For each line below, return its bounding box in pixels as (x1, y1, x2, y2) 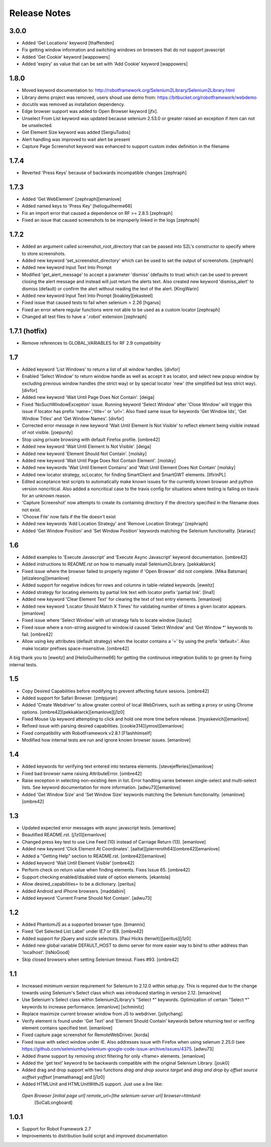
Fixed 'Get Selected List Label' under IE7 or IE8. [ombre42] (22, 928, 144, 934)
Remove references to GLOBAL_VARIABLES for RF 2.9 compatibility (22, 340, 161, 346)
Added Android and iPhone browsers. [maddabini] (22, 888, 125, 894)
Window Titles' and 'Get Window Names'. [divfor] (22, 415, 124, 421)
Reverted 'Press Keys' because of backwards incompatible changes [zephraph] (22, 170, 187, 176)
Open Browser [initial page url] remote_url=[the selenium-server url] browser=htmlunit (22, 1092, 201, 1098)
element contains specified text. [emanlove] (22, 1025, 113, 1031)
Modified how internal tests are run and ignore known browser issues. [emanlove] (22, 737, 191, 743)
